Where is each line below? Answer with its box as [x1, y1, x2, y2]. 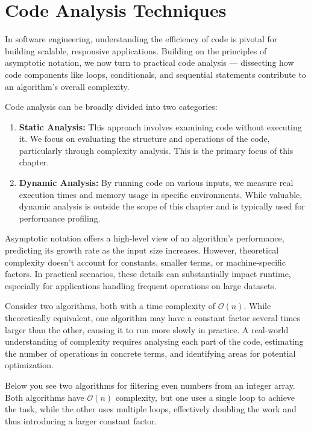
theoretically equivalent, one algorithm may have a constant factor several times [5, 311, 300, 324]
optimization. [5, 359, 54, 371]
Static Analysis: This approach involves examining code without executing [19, 120, 302, 133]
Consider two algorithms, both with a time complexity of [5, 299, 216, 312]
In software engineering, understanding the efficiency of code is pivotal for [5, 33, 278, 45]
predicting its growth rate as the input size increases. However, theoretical [5, 244, 279, 257]
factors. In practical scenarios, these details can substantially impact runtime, [5, 267, 291, 280]
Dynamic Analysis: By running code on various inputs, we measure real [19, 176, 294, 189]
